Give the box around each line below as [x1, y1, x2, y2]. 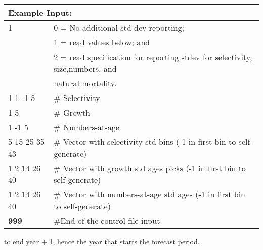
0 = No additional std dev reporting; [54, 22, 184, 33]
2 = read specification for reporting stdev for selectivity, [54, 51, 252, 63]
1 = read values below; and [54, 36, 150, 48]
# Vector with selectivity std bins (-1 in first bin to [54, 136, 236, 147]
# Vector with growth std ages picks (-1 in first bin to [54, 162, 246, 174]
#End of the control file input [54, 215, 160, 226]
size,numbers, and [54, 63, 117, 74]
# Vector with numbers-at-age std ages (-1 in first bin [54, 188, 245, 200]
